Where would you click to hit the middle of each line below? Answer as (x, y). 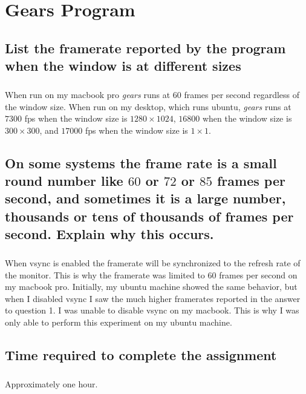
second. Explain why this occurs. (109, 234)
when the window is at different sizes (123, 66)
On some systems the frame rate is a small (141, 163)
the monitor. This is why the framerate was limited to (105, 274)
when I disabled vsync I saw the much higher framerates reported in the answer (153, 298)
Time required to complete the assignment (141, 354)
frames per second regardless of (242, 94)
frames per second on (258, 274)
